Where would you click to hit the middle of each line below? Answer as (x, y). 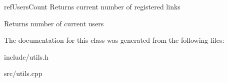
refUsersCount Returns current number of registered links (92, 6)
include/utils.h (26, 56)
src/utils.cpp (23, 73)
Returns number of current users (54, 23)
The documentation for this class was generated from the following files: (114, 40)
